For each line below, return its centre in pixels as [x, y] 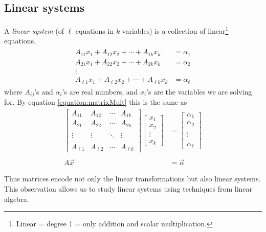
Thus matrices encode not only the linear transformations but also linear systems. [132, 179]
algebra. [17, 199]
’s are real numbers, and [100, 91]
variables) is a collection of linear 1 [175, 30]
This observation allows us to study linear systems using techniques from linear [128, 189]
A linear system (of [34, 30]
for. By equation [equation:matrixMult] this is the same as [96, 102]
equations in [95, 30]
